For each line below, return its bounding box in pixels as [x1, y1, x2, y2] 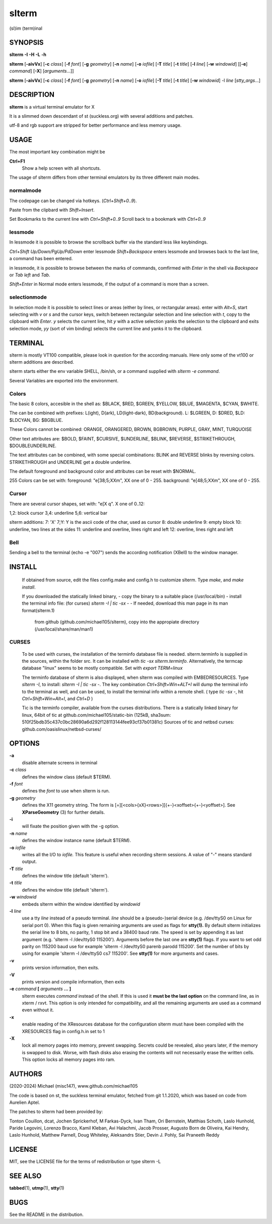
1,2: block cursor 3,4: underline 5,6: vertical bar [9, 510, 108, 516]
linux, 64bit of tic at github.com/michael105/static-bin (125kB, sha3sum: [22, 712, 171, 718]
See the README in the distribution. [9, 1211, 84, 1217]
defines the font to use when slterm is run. [22, 788, 110, 794]
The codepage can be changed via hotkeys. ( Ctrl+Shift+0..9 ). [9, 198, 137, 204]
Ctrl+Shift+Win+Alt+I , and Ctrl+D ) [22, 695, 93, 702]
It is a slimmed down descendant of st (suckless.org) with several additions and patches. [9, 113, 194, 119]
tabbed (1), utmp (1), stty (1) [9, 1185, 64, 1191]
